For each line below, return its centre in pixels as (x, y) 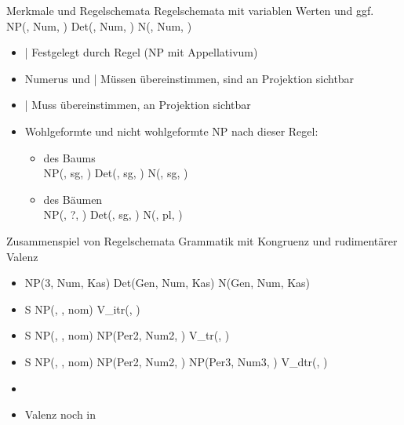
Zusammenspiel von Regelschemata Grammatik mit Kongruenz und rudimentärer (202, 240)
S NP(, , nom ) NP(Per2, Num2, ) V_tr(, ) (127, 335)
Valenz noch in (60, 414)
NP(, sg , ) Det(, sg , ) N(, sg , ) (116, 173)
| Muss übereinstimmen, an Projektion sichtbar (138, 105)
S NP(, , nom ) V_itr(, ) (82, 309)
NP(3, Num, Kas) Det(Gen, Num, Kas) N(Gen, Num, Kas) (167, 283)
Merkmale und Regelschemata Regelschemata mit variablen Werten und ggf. (190, 10)
